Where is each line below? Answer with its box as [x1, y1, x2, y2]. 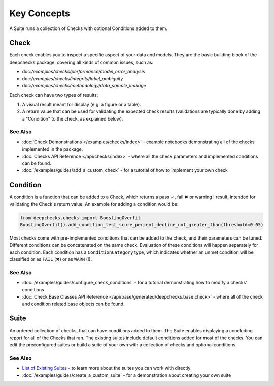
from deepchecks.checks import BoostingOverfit [20, 215, 141, 221]
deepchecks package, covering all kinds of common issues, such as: [9, 59, 154, 65]
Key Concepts [9, 8, 71, 19]
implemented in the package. [22, 146, 83, 152]
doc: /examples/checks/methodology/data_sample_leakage [22, 83, 147, 89]
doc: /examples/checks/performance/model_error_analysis [22, 69, 145, 75]
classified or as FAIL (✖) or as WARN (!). [9, 256, 92, 262]
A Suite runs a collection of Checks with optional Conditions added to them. [9, 25, 167, 32]
